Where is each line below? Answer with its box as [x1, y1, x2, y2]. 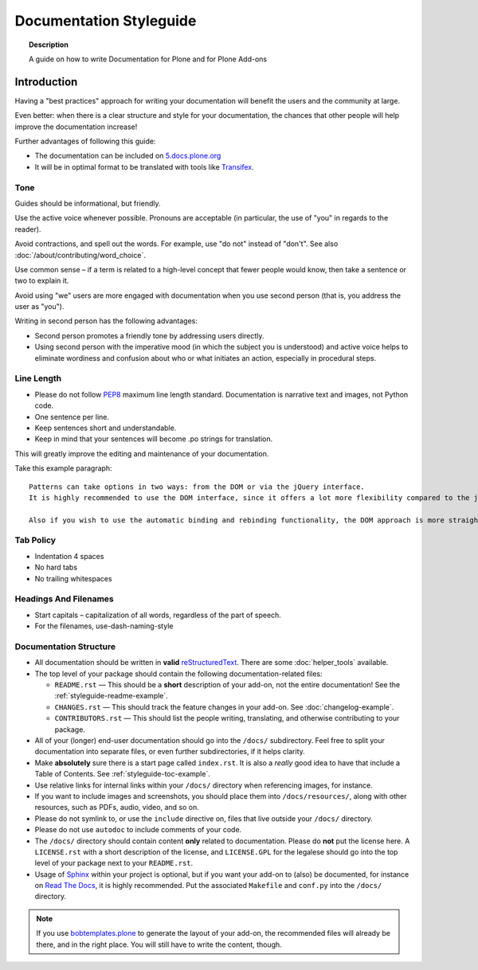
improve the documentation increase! [14, 122, 138, 131]
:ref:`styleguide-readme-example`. [54, 691, 169, 701]
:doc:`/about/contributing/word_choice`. [14, 250, 147, 260]
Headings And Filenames [14, 593, 115, 604]
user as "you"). [14, 302, 65, 311]
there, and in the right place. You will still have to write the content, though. [36, 940, 282, 949]
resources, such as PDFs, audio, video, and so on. [34, 803, 199, 812]
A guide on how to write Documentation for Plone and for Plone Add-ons [29, 54, 267, 64]
